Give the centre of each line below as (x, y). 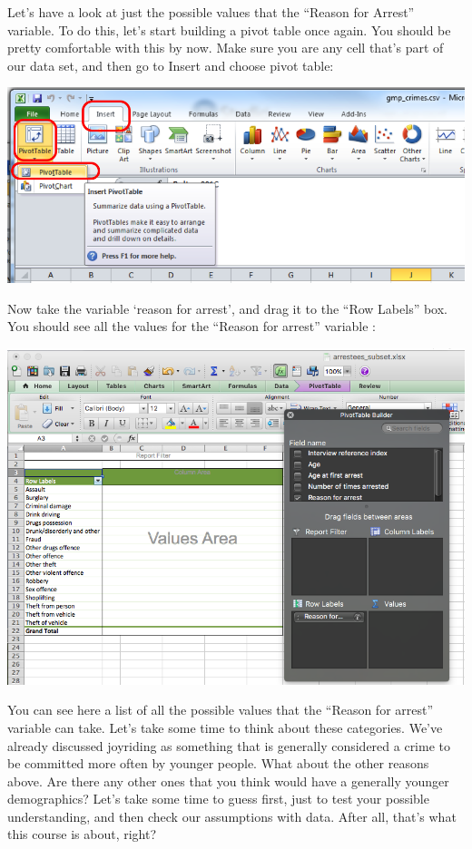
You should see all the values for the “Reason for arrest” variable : (192, 326)
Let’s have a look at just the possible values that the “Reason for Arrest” (211, 12)
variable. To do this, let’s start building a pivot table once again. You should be (229, 29)
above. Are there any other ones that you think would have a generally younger (228, 781)
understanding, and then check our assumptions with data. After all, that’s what (232, 816)
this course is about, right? (82, 834)
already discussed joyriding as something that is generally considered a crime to (229, 745)
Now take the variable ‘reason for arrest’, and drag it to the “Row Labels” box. (228, 308)
